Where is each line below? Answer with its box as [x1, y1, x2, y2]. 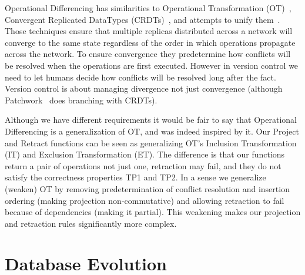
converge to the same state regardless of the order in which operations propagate [5, 36, 296, 48]
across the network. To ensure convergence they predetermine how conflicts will [5, 48, 291, 60]
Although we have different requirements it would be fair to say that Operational [5, 113, 297, 126]
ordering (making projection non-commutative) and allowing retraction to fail [5, 194, 284, 206]
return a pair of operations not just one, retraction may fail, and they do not [5, 159, 281, 172]
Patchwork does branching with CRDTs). [5, 93, 157, 106]
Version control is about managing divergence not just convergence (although [5, 82, 283, 95]
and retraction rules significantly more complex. [5, 217, 177, 229]
